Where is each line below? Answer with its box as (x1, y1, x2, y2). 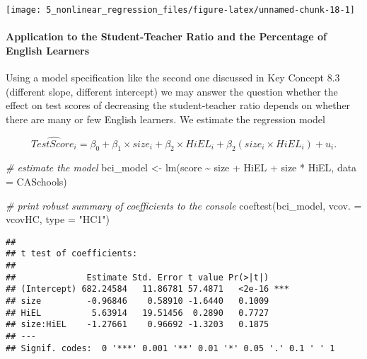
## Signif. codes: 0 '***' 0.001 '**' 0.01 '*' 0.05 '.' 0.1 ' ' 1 (6, 343, 335, 353)
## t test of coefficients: (6, 249, 138, 259)
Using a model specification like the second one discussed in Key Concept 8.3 (6, 70, 340, 85)
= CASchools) (6, 174, 67, 189)
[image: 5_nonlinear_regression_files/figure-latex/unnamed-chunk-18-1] (6, 5, 355, 15)
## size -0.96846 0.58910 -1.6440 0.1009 (6, 296, 269, 307)
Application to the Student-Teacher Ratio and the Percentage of (6, 29, 327, 44)
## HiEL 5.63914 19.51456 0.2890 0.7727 (6, 307, 269, 318)
